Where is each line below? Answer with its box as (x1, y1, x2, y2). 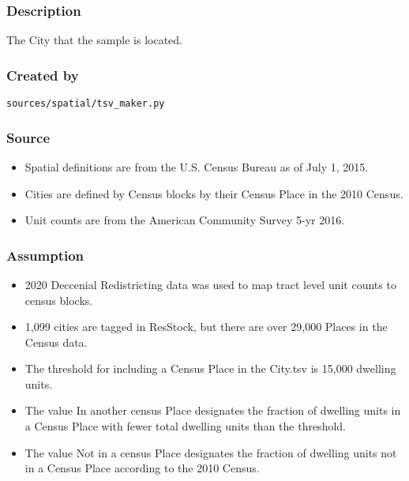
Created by (6, 65, 79, 85)
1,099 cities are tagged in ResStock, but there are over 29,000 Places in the (24, 318, 388, 335)
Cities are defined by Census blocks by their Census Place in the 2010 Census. (24, 185, 403, 201)
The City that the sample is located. (6, 32, 182, 48)
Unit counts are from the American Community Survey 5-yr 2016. (24, 212, 345, 228)
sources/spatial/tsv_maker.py (6, 98, 165, 110)
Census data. (24, 333, 88, 350)
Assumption (6, 245, 84, 265)
